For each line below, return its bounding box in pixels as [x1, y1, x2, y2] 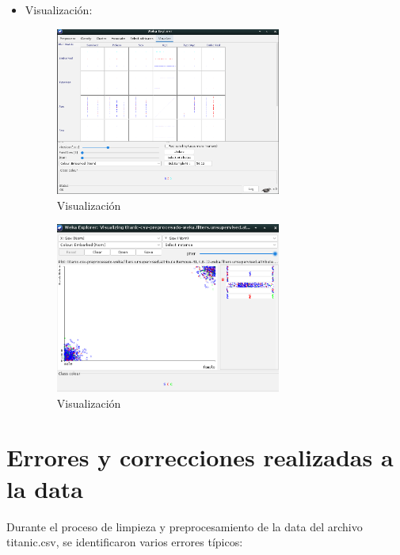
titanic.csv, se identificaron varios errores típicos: [6, 534, 243, 550]
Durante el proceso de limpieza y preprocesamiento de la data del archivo [6, 518, 363, 534]
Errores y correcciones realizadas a [6, 441, 394, 473]
